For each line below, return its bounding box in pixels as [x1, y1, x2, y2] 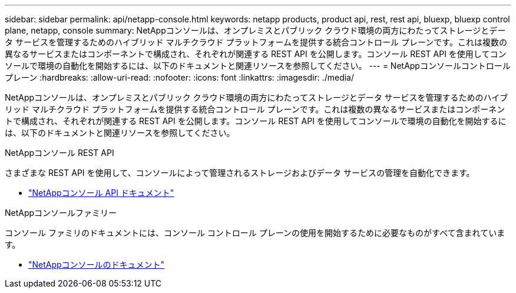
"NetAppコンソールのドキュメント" [28, 259, 165, 269]
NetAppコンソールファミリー [5, 208, 117, 218]
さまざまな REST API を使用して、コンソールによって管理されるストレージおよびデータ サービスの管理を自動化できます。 [5, 168, 475, 178]
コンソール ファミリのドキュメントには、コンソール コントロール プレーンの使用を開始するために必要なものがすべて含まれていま [5, 228, 505, 238]
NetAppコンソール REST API [5, 148, 114, 158]
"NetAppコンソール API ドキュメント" [28, 188, 174, 198]
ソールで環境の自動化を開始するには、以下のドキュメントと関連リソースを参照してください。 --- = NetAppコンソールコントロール [5, 61, 511, 71]
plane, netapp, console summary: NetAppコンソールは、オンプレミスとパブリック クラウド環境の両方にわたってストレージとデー [5, 25, 506, 35]
